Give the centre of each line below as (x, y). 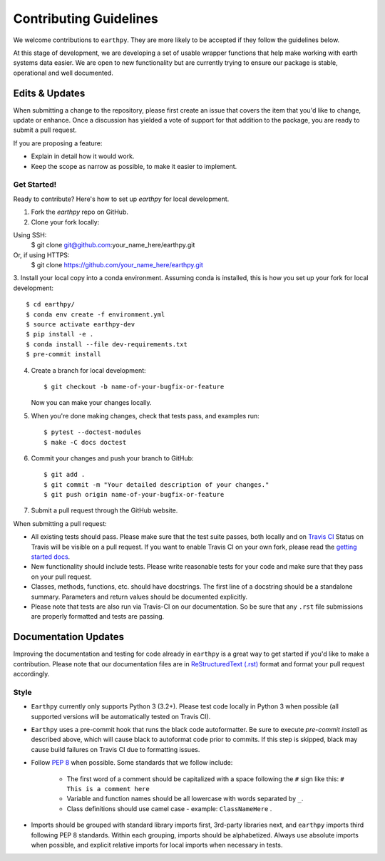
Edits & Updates (49, 93)
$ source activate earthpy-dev (81, 325)
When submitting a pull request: (60, 523)
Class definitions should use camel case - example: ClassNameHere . (169, 808)
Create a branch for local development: (88, 370)
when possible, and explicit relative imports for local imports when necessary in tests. (157, 845)
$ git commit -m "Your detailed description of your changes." (156, 484)
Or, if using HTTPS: (41, 255)
